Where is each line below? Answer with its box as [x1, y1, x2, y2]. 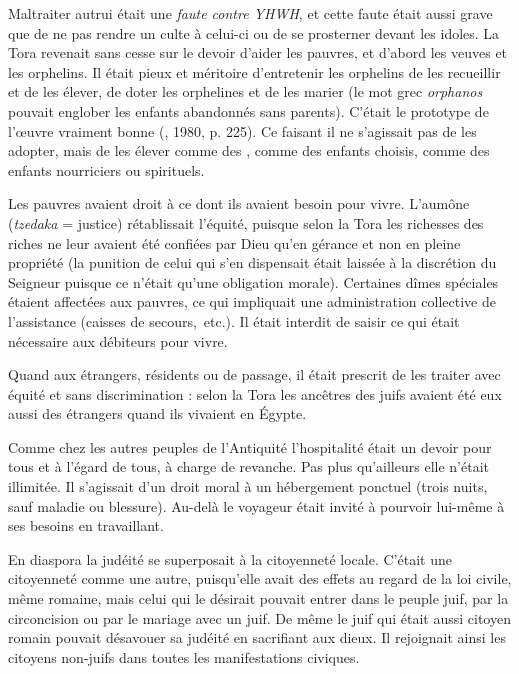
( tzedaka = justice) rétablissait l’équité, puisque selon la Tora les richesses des [8, 212, 484, 233]
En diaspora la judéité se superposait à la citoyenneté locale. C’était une [8, 548, 452, 569]
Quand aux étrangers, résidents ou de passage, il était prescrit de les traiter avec [8, 364, 501, 385]
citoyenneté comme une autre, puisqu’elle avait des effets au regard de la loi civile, [8, 568, 512, 589]
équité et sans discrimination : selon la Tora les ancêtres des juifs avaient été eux [8, 383, 502, 404]
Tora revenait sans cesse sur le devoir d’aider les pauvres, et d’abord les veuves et [8, 42, 508, 63]
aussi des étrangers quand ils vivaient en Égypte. [8, 403, 307, 424]
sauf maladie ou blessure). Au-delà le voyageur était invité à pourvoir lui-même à [8, 495, 505, 516]
